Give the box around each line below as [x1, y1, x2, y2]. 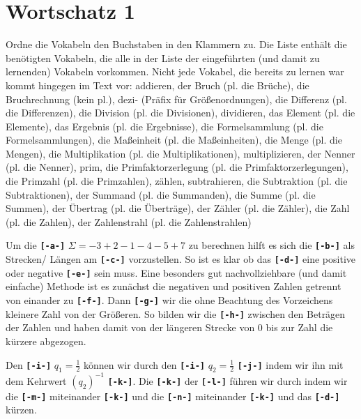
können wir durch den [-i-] [83, 357, 205, 372]
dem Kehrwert [6, 373, 67, 388]
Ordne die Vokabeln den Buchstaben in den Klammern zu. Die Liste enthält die [6, 37, 347, 52]
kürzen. [6, 402, 37, 417]
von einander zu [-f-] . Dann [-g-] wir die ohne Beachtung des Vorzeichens [6, 293, 333, 307]
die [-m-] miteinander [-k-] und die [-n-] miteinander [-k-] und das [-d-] [6, 388, 340, 403]
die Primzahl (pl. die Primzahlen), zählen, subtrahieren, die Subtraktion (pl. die [6, 174, 348, 188]
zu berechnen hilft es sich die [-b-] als [188, 238, 355, 252]
